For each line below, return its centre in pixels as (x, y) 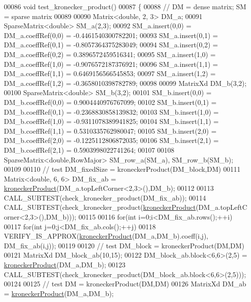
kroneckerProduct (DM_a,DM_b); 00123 (65, 265)
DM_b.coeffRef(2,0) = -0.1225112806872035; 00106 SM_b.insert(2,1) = (111, 140)
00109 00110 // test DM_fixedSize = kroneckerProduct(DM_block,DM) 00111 (122, 169)
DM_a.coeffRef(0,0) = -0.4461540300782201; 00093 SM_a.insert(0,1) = (111, 35)
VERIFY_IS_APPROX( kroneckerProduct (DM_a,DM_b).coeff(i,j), (106, 236)
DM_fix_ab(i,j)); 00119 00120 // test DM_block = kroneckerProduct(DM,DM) (124, 245)
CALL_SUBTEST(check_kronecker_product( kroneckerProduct (100, 207)
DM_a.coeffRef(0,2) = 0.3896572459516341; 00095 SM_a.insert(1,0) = (110, 54)
